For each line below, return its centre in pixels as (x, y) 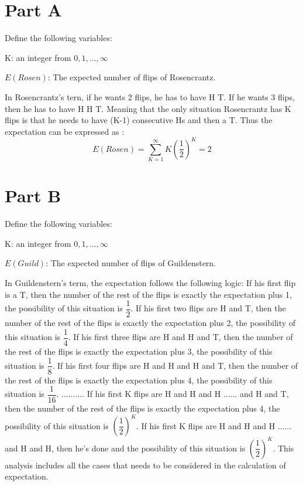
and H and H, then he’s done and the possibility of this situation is (125, 448)
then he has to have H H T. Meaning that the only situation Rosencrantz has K (148, 108)
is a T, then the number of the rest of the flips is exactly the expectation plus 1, (148, 294)
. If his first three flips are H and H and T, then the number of (180, 337)
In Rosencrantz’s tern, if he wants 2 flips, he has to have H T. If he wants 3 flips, (150, 96)
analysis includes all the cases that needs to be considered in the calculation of (145, 465)
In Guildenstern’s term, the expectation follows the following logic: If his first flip (150, 283)
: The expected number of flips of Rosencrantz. (132, 77)
